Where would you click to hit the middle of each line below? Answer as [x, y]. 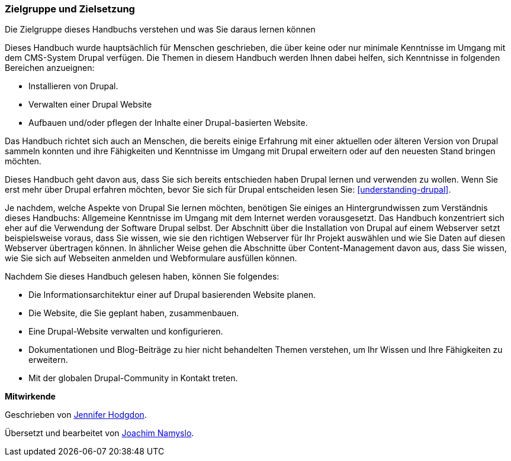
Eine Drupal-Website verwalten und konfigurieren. [126, 332]
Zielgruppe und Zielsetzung [70, 9]
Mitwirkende [30, 397]
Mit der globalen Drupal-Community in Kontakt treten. [133, 378]
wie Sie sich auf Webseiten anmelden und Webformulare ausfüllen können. [151, 258]
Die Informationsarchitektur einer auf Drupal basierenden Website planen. [172, 295]
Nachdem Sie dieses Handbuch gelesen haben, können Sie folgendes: [142, 277]
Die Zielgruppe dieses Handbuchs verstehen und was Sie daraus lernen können [160, 30]
